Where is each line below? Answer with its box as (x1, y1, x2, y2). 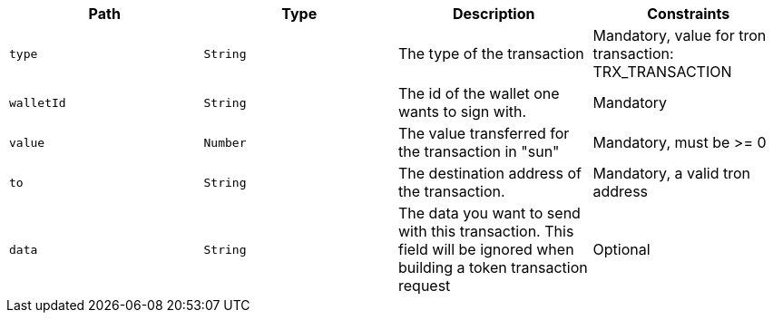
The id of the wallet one (398, 84, 560, 102)
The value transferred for (398, 124, 570, 142)
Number (203, 135, 247, 150)
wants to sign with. (398, 102, 527, 121)
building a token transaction (398, 258, 588, 276)
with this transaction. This (398, 222, 574, 240)
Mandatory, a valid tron (592, 164, 750, 182)
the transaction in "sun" (398, 142, 560, 160)
